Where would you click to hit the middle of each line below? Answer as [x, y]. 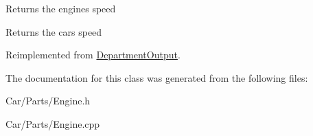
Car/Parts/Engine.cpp [53, 123]
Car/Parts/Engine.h [48, 101]
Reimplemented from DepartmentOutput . [93, 55]
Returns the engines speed [61, 8]
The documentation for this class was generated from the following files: [157, 77]
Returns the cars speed [54, 31]
